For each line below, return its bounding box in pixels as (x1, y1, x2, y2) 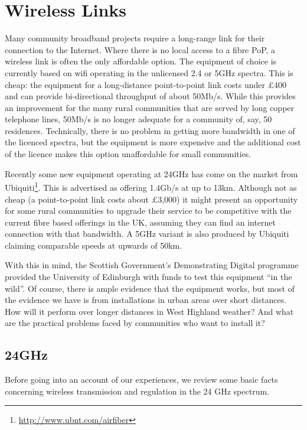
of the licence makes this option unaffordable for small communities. (5, 148, 252, 160)
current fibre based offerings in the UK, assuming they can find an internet (5, 216, 276, 228)
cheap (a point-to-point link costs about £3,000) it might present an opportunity (5, 193, 298, 205)
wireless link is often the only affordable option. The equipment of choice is (5, 55, 277, 67)
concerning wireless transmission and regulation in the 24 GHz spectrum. (5, 385, 269, 397)
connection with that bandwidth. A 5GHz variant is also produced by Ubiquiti (5, 227, 289, 240)
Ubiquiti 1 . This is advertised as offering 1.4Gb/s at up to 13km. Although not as (5, 180, 297, 193)
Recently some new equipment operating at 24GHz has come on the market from (5, 167, 298, 180)
